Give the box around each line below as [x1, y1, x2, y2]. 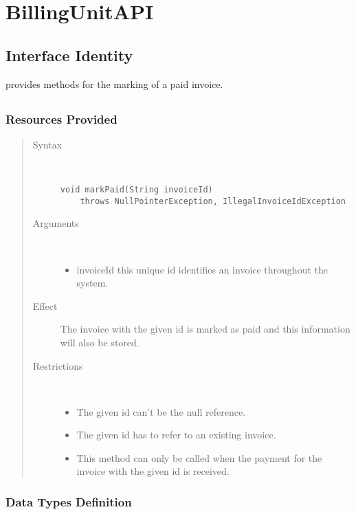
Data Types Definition [5, 493, 132, 510]
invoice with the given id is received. [76, 464, 230, 478]
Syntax [32, 137, 63, 151]
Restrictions [32, 358, 83, 372]
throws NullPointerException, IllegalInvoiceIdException [80, 196, 346, 206]
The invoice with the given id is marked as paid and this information [60, 322, 351, 336]
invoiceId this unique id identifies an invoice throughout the [76, 262, 328, 276]
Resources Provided [5, 110, 118, 127]
